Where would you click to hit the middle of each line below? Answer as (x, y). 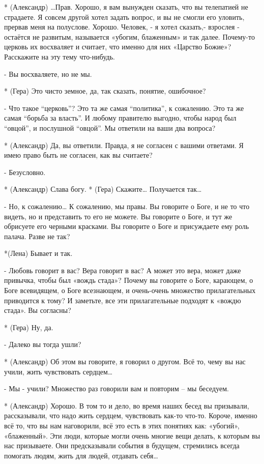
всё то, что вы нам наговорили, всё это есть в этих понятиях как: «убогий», (122, 425)
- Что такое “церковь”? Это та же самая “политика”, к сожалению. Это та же (124, 108)
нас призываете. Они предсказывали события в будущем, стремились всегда (122, 445)
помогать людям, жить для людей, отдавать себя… (81, 455)
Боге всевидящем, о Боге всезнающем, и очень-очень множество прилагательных (130, 290)
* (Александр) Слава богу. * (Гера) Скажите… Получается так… (103, 189)
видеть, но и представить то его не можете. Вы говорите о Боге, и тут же (118, 216)
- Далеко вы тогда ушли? (43, 344)
